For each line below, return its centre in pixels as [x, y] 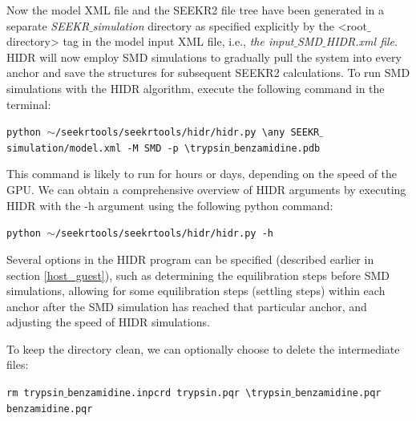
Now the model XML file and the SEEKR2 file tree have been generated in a [196, 10]
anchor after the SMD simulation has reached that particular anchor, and [187, 306]
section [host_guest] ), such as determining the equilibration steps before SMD [198, 275]
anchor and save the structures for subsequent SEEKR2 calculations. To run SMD [208, 73]
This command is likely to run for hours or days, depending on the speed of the [202, 174]
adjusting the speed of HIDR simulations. [108, 322]
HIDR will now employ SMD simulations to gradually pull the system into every [204, 57]
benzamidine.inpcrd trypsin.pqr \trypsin [180, 393]
